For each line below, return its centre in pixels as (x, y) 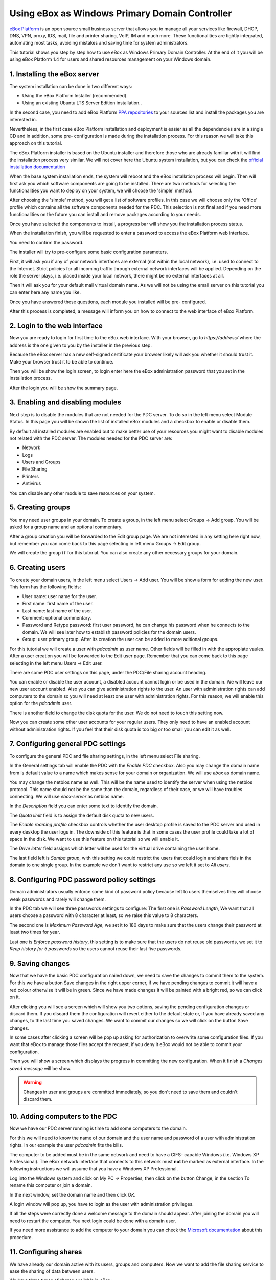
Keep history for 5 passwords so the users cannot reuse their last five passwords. (96, 949)
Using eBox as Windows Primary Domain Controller (121, 13)
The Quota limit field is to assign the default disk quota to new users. (82, 815)
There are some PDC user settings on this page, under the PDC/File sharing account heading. (108, 672)
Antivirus (32, 483)
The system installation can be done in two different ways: (71, 87)
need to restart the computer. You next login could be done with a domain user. (93, 1221)
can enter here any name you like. (45, 292)
